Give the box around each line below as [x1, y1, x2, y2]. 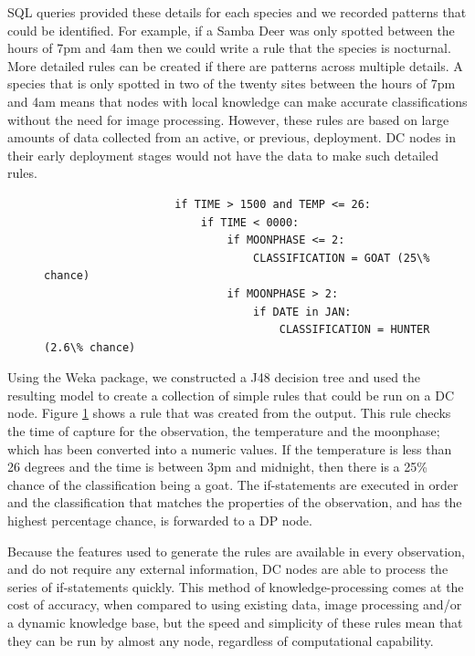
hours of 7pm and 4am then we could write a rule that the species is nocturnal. [7, 38, 451, 57]
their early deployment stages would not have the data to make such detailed [7, 145, 438, 164]
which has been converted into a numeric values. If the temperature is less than [7, 439, 452, 458]
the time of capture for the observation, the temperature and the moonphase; [7, 422, 440, 441]
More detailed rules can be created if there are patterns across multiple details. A [7, 56, 463, 75]
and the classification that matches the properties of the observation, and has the [7, 493, 462, 512]
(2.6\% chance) [44, 340, 136, 354]
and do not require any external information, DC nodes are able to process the [7, 559, 449, 578]
